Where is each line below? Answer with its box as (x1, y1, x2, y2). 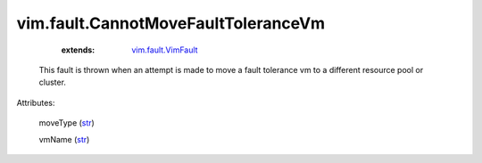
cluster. (38, 77, 67, 88)
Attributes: (16, 97, 55, 108)
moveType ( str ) (38, 118, 96, 128)
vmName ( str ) (38, 134, 90, 144)
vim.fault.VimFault (131, 45, 198, 55)
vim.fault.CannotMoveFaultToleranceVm (16, 13, 326, 33)
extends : (61, 45, 96, 55)
